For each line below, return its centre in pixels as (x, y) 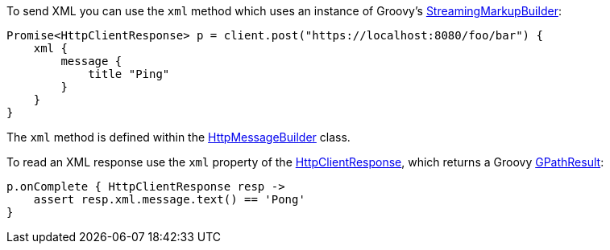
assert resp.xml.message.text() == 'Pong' (169, 199)
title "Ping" (129, 74)
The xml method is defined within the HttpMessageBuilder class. (178, 137)
